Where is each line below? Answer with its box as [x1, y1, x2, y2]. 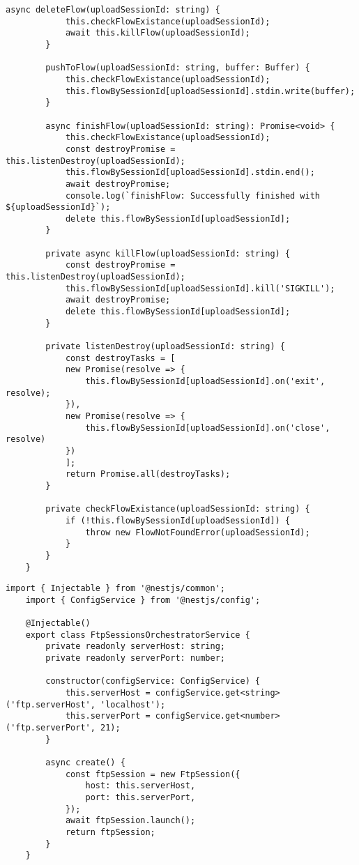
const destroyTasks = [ [65, 353, 176, 363]
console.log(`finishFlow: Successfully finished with [65, 190, 321, 201]
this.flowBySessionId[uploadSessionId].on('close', [85, 422, 330, 433]
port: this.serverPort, [85, 792, 196, 802]
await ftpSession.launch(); [65, 816, 196, 826]
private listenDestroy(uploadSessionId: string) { [45, 342, 285, 352]
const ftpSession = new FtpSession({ [65, 769, 240, 779]
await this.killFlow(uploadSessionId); [65, 28, 250, 38]
